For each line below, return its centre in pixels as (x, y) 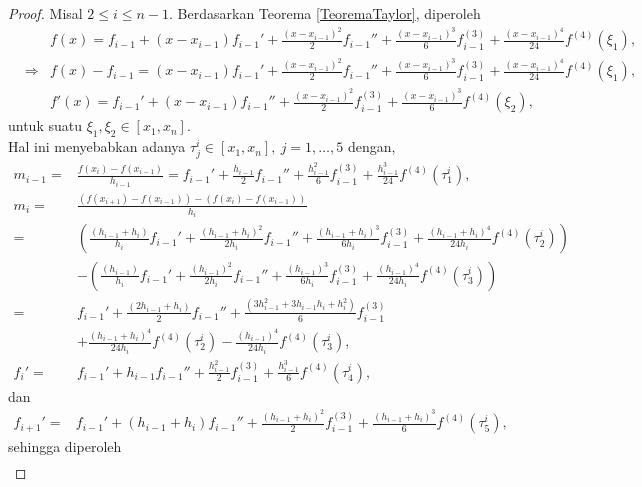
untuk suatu (45, 125)
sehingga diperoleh (65, 446)
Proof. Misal (45, 13)
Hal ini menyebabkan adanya (97, 146)
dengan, (371, 146)
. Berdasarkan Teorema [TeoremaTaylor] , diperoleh (325, 13)
